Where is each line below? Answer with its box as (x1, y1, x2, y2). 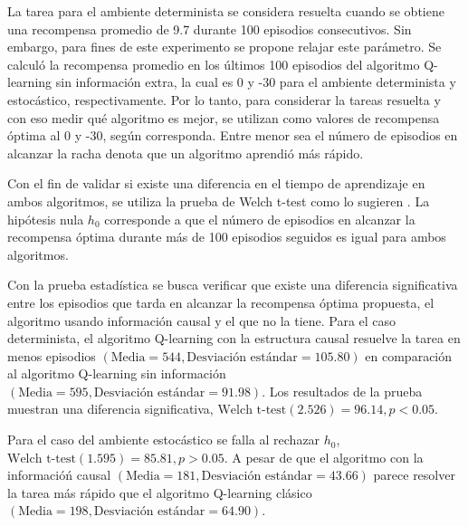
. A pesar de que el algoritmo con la (224, 447, 424, 466)
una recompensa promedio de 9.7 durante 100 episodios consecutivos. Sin (7, 19, 412, 38)
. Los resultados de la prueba (262, 381, 423, 400)
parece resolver (373, 465, 455, 484)
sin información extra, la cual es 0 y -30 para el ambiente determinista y (55, 72, 456, 91)
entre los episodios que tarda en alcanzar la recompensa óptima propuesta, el (7, 292, 435, 311)
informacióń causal (7, 465, 111, 484)
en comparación (365, 346, 453, 365)
